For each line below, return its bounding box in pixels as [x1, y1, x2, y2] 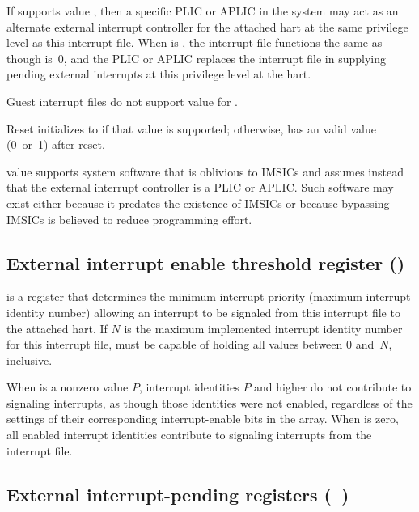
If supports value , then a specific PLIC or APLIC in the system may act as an [6, 2, 399, 19]
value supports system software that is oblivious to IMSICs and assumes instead [6, 163, 404, 180]
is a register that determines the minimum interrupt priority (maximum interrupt [6, 288, 411, 305]
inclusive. [6, 351, 53, 368]
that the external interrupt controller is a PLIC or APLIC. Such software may [6, 179, 394, 196]
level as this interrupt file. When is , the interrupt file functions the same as [6, 34, 383, 51]
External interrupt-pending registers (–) [6, 481, 349, 506]
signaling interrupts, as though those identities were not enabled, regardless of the [6, 394, 413, 411]
